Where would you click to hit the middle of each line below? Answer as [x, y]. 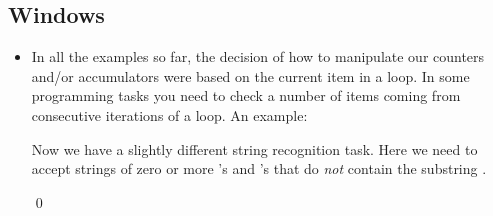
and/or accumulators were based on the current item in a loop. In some [250, 75]
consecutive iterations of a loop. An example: [169, 114]
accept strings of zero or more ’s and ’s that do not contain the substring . [259, 168]
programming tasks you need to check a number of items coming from [246, 95]
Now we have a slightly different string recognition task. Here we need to [254, 148]
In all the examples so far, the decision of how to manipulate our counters [258, 56]
